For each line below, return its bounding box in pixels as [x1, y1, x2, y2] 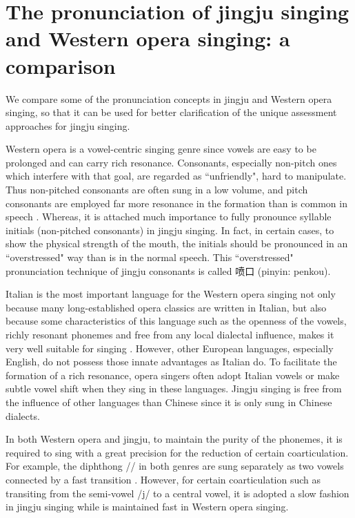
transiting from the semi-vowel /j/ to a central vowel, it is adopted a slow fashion [6, 486, 349, 500]
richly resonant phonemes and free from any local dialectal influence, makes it [6, 327, 334, 341]
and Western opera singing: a [6, 24, 290, 52]
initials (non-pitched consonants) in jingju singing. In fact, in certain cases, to [6, 222, 334, 237]
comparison [6, 51, 116, 79]
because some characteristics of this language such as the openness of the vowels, [6, 314, 347, 328]
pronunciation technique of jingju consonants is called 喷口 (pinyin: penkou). [6, 263, 331, 278]
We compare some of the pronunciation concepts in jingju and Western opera [6, 91, 332, 106]
